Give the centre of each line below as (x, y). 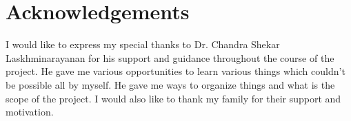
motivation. (30, 112)
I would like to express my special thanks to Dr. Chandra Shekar (143, 44)
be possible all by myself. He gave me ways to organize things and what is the (170, 84)
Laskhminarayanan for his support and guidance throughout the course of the (170, 57)
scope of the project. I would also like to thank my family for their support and (173, 98)
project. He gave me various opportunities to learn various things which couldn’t (175, 71)
